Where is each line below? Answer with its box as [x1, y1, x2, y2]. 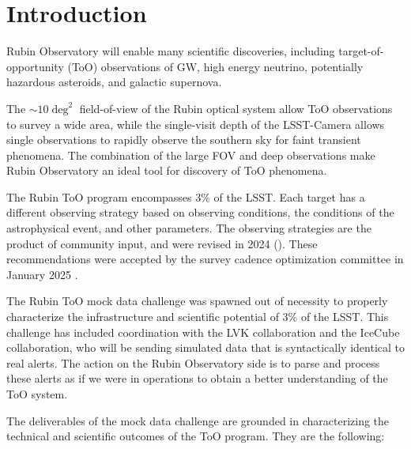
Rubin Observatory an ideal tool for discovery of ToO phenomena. [6, 162, 327, 179]
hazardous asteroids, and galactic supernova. [6, 74, 222, 90]
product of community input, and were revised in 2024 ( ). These [6, 235, 318, 251]
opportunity [6, 58, 64, 74]
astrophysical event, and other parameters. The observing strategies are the [6, 220, 371, 236]
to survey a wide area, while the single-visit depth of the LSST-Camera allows [6, 115, 385, 132]
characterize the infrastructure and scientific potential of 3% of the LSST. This [6, 308, 389, 325]
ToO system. [6, 386, 68, 402]
